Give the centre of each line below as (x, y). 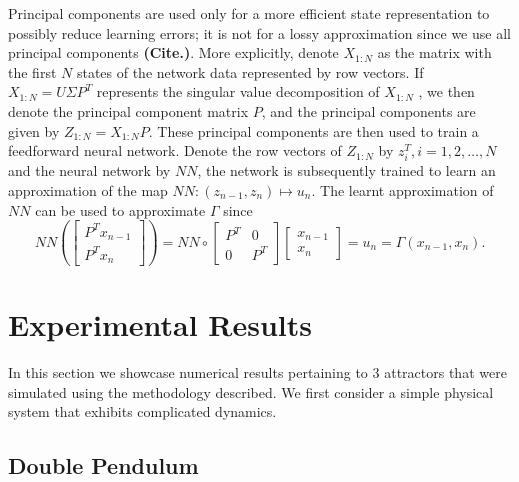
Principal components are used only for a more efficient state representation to (249, 13)
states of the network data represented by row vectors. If (250, 71)
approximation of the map (88, 189)
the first (32, 71)
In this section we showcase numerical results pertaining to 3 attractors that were (257, 372)
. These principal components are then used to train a (313, 130)
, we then (446, 91)
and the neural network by (89, 170)
